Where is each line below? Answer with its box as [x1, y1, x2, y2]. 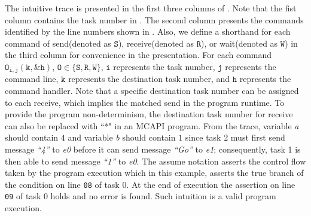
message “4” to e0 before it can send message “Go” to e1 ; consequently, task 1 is [5, 142, 301, 155]
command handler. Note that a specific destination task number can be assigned [5, 84, 299, 97]
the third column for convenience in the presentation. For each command [5, 48, 272, 61]
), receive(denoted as [118, 36, 194, 49]
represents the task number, [113, 60, 215, 72]
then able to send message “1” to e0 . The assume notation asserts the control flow [5, 154, 306, 167]
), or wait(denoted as [201, 36, 278, 49]
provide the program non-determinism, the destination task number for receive [5, 108, 293, 120]
